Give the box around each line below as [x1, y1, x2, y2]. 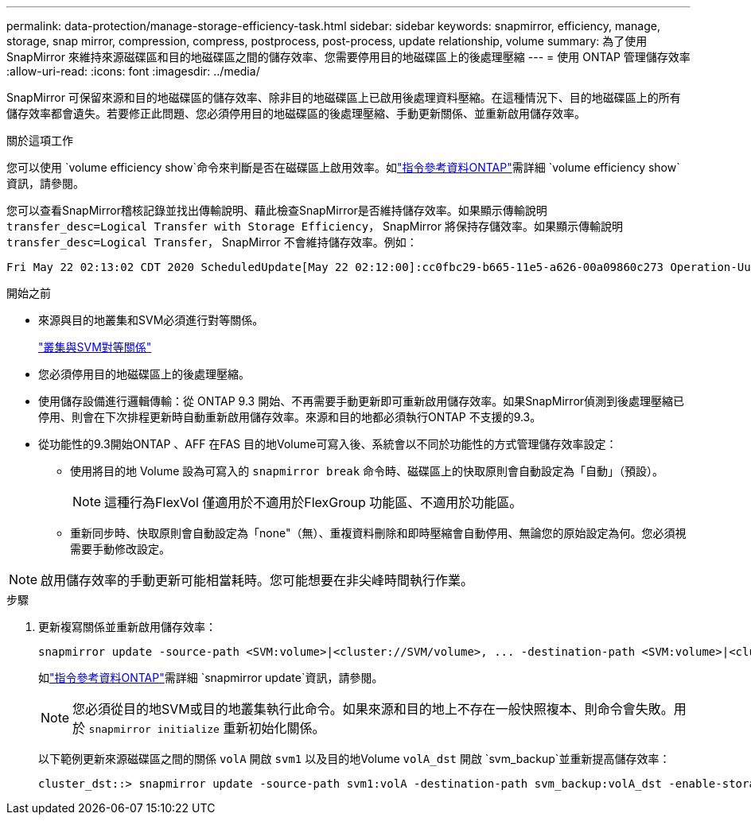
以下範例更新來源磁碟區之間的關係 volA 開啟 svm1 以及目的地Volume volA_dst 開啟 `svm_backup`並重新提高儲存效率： [38, 752, 671, 765]
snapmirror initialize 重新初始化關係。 [88, 720, 325, 736]
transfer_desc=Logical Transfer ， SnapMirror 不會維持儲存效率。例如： [6, 235, 418, 249]
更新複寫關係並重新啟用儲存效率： [38, 620, 216, 633]
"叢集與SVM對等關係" [38, 340, 152, 354]
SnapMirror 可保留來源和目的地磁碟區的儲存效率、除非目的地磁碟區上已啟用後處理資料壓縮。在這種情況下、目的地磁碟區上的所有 [6, 91, 681, 104]
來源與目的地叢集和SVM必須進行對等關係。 [38, 313, 264, 327]
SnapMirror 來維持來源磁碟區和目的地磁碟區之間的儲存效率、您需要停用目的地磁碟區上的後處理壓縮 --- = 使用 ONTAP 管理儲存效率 [6, 50, 691, 64]
